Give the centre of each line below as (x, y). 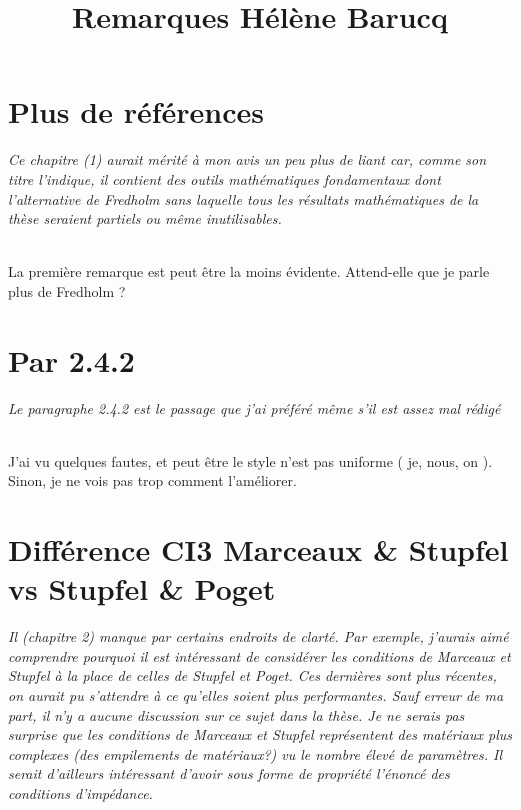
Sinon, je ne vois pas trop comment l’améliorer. (152, 480)
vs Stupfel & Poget (142, 588)
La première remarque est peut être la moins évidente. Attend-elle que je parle (249, 271)
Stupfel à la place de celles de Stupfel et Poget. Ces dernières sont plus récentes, (252, 675)
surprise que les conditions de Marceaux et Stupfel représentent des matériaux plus (260, 734)
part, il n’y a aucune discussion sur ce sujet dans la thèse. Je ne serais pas (236, 714)
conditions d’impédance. (80, 793)
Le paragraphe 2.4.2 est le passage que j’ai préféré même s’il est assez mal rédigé (254, 407)
